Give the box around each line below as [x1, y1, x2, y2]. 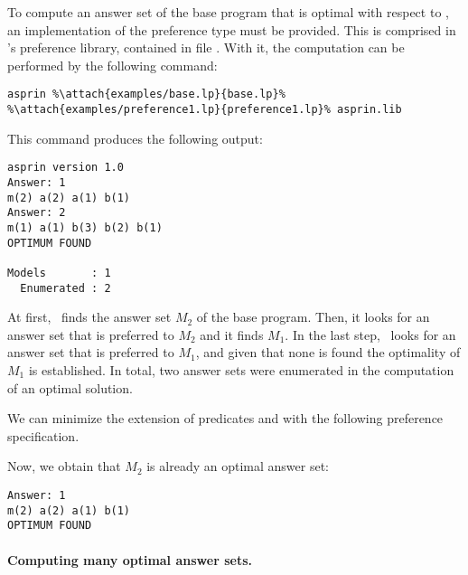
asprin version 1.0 [7, 161, 124, 174]
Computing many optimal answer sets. [7, 550, 252, 569]
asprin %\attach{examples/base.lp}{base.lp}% [7, 88, 285, 101]
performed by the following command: [7, 55, 218, 74]
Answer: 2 [7, 206, 66, 220]
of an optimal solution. [7, 378, 133, 397]
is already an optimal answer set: [146, 457, 329, 476]
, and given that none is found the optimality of [195, 343, 461, 362]
